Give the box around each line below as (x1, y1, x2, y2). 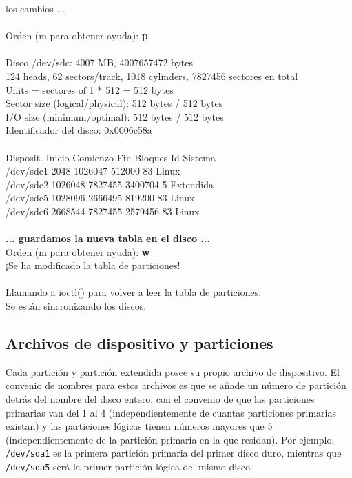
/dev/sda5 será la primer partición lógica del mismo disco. (6, 459, 253, 474)
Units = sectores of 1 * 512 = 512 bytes (6, 82, 174, 97)
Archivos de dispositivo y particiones (6, 332, 273, 354)
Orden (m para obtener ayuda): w (6, 244, 150, 259)
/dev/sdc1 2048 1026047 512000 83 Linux (6, 163, 180, 178)
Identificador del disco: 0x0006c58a (6, 123, 152, 137)
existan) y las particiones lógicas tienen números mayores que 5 (6, 419, 273, 433)
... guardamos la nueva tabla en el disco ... (6, 231, 210, 246)
